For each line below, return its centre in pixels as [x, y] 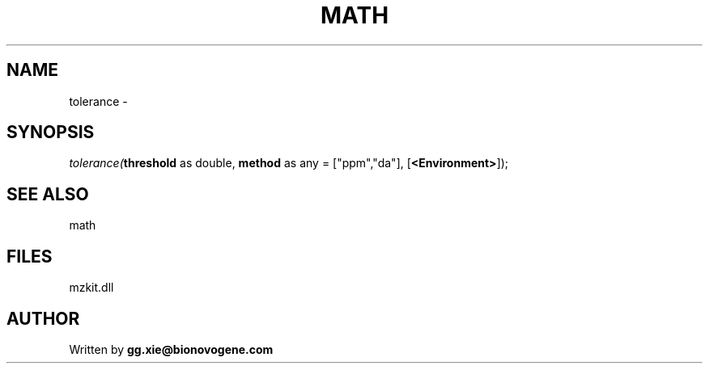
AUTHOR [43, 318]
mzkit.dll [91, 288]
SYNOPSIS [51, 132]
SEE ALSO [48, 194]
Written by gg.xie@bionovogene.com [171, 349]
